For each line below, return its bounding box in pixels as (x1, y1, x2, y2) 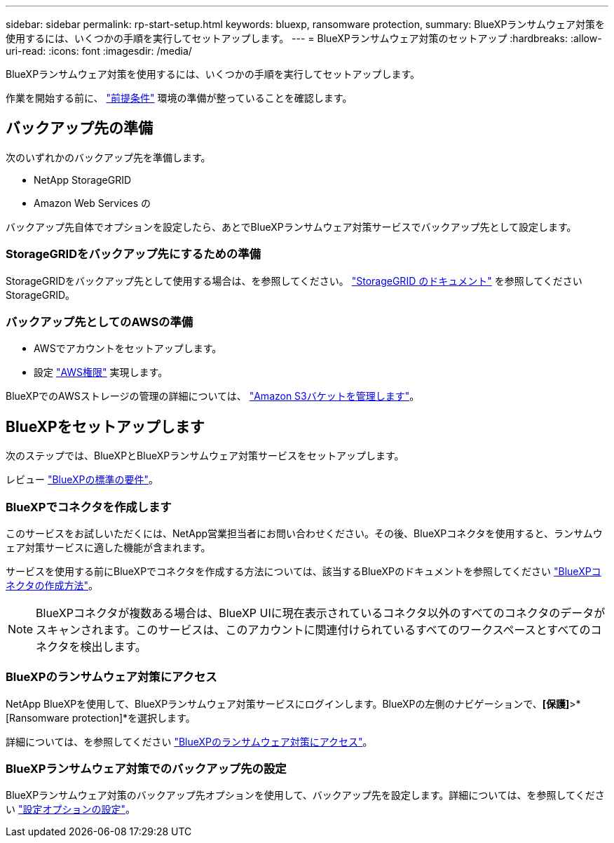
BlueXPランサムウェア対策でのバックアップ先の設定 (6, 762, 287, 776)
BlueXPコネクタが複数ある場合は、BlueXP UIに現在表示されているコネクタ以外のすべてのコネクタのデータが (36, 605, 606, 620)
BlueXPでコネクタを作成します (6, 499, 172, 514)
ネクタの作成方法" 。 (6, 579, 98, 591)
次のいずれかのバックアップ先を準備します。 (6, 151, 211, 163)
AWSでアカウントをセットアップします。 (34, 342, 222, 355)
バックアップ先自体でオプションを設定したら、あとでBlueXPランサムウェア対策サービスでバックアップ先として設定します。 (6, 220, 577, 233)
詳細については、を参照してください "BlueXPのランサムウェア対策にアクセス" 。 (6, 735, 373, 748)
